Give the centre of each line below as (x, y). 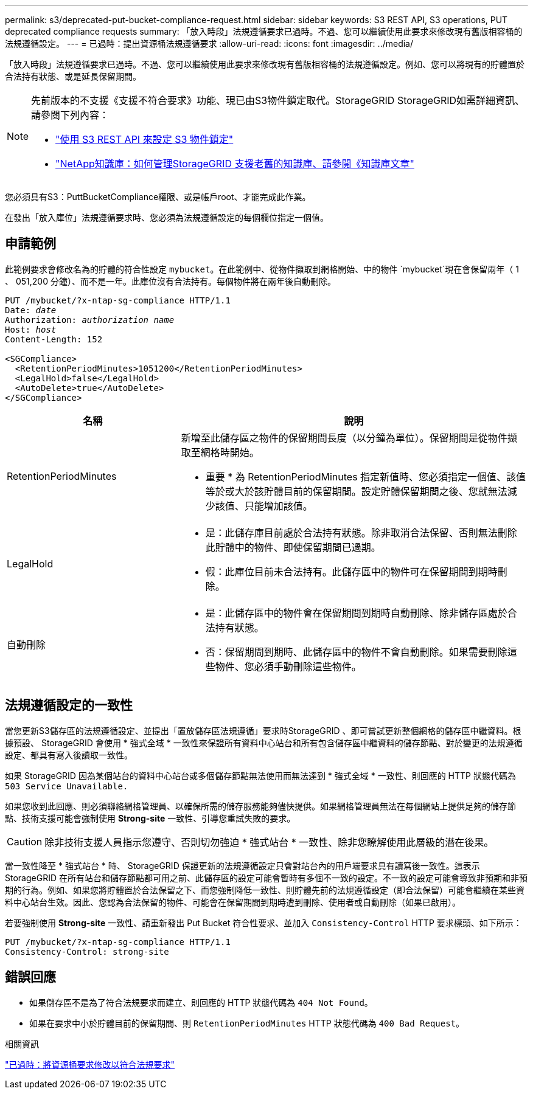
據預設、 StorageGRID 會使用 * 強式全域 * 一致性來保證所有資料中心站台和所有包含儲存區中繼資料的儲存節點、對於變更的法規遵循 (264, 743)
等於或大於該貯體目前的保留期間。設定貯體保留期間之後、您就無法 (356, 491)
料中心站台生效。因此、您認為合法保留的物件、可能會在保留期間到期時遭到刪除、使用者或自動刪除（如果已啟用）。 (233, 902)
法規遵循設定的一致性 (69, 705)
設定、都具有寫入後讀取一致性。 (69, 755)
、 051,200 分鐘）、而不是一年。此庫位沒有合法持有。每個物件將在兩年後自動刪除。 (170, 281)
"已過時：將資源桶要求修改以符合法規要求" (90, 1064)
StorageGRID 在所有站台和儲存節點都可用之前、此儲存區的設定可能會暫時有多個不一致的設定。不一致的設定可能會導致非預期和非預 (266, 878)
